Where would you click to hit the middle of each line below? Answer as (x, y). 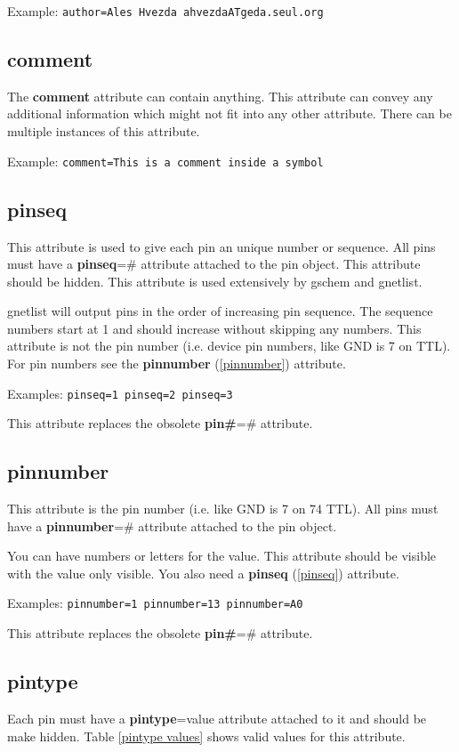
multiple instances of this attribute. (104, 131)
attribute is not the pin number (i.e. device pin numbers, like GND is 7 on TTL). (229, 346)
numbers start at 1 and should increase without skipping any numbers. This (214, 328)
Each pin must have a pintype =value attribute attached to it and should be (217, 718)
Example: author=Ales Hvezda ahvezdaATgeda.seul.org (165, 11)
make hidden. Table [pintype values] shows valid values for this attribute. (206, 736)
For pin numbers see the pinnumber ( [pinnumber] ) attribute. (177, 364)
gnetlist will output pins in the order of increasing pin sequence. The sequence (220, 311)
